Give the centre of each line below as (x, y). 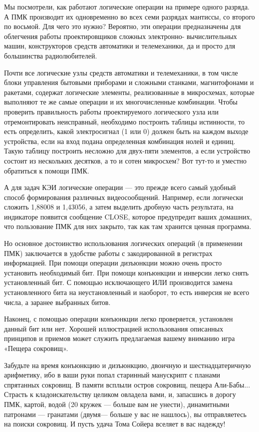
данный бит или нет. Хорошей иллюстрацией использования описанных (114, 328)
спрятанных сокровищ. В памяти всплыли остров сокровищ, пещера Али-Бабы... (127, 384)
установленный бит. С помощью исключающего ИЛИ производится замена (118, 282)
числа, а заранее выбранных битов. (57, 302)
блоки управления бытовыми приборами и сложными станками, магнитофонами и (129, 82)
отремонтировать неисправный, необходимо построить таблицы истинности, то (125, 121)
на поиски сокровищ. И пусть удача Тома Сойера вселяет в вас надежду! (115, 424)
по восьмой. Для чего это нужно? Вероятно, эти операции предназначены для (123, 26)
